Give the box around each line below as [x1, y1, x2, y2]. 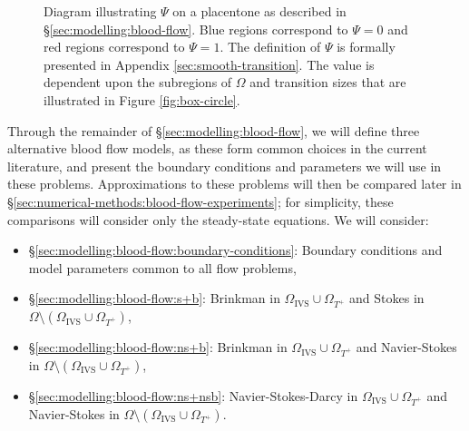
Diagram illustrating [44, 2, 157, 20]
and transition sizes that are [249, 73, 406, 92]
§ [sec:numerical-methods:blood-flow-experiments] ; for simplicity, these [7, 191, 394, 211]
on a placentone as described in [172, 2, 347, 20]
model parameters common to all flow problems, [28, 258, 297, 277]
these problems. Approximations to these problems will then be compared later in [7, 174, 462, 193]
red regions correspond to [44, 37, 185, 56]
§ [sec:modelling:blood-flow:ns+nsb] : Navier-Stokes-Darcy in [28, 386, 358, 405]
